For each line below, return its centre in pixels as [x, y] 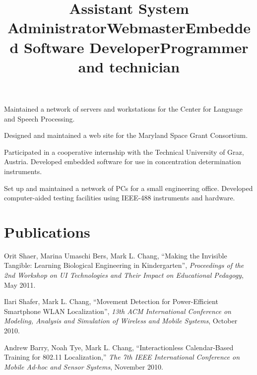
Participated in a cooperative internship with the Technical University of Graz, [124, 152]
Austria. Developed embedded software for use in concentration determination [123, 161]
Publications [47, 231]
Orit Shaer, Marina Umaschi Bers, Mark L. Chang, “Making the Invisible [116, 255]
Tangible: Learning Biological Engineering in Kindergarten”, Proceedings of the [124, 265]
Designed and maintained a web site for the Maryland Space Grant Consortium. [126, 135]
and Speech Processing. [39, 118]
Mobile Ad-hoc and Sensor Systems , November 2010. [84, 366]
